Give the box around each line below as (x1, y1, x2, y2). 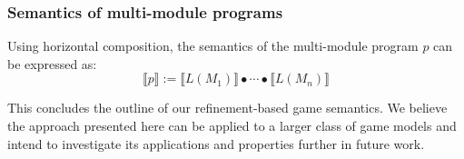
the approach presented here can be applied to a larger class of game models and (7, 116, 457, 134)
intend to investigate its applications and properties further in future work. (7, 134, 425, 153)
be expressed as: (7, 54, 97, 73)
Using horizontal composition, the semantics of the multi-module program (7, 36, 419, 55)
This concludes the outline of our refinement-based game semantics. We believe (7, 98, 448, 117)
